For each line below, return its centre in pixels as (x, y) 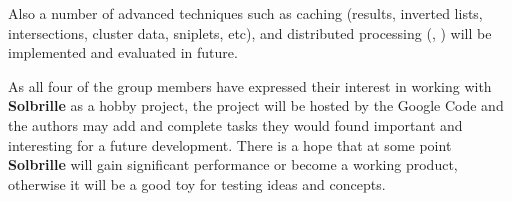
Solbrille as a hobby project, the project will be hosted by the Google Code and (256, 105)
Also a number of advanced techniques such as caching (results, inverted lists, (245, 13)
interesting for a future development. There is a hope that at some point (230, 144)
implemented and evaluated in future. (123, 52)
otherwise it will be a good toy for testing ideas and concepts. (197, 183)
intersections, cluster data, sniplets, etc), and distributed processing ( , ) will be (250, 32)
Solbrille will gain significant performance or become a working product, (233, 164)
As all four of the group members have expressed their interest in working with (250, 85)
